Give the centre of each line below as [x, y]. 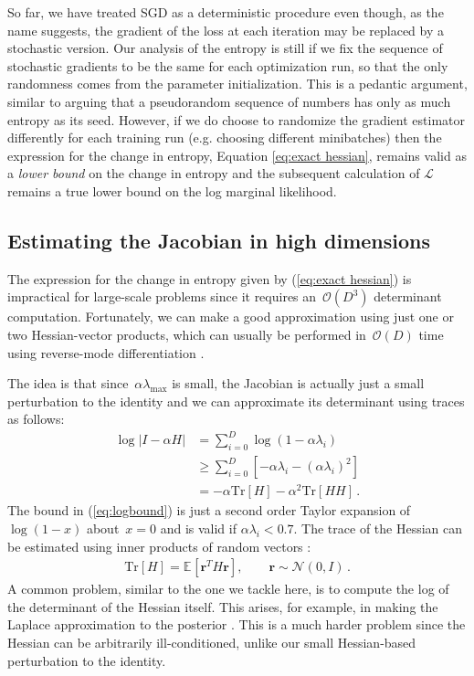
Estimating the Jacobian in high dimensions [219, 240]
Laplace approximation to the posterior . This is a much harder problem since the [237, 624]
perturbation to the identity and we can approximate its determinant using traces [236, 401]
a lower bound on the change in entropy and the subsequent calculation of [214, 173]
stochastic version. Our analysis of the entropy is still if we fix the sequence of [225, 48]
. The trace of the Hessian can [378, 528]
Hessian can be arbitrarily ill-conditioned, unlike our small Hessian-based [212, 642]
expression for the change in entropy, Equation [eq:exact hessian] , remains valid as [237, 155]
